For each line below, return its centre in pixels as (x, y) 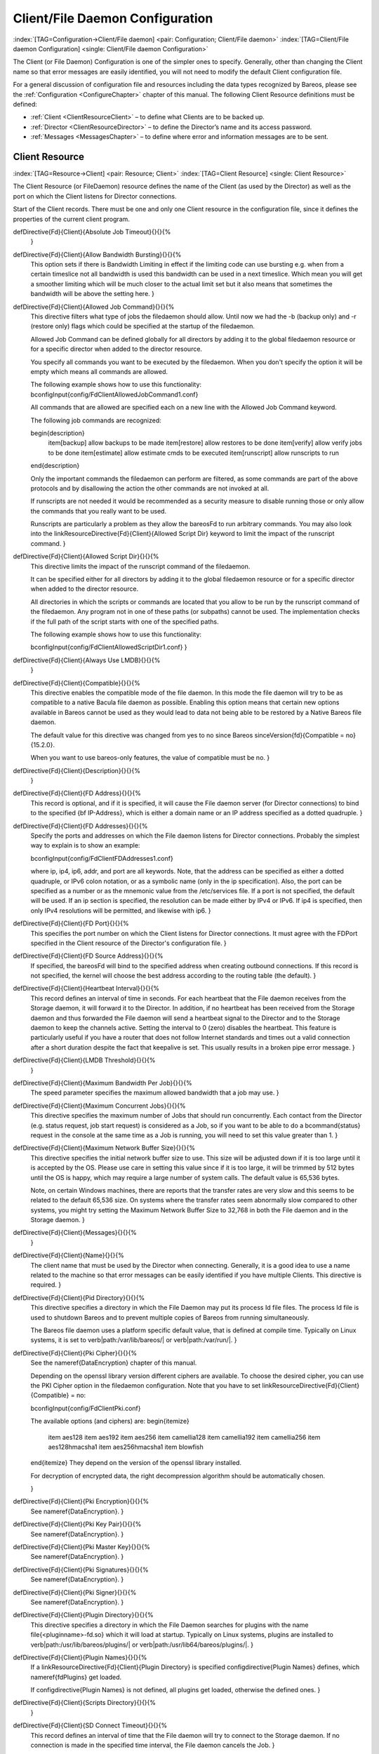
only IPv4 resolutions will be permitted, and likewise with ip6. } (121, 910)
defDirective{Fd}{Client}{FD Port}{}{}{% (71, 923)
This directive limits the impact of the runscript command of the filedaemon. (140, 566)
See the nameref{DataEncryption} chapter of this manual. (114, 1363)
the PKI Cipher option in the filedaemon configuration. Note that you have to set (146, 1385)
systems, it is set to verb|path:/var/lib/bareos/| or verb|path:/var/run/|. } (134, 1340)
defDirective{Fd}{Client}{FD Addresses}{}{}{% (80, 826)
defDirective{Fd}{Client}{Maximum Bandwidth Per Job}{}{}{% (102, 1083)
